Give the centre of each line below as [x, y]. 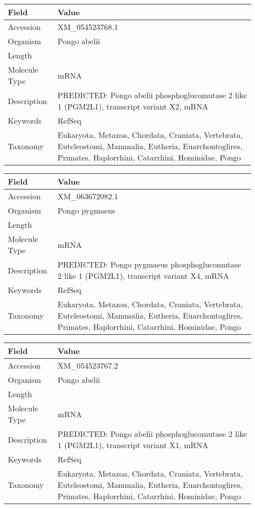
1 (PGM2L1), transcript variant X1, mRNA [133, 445]
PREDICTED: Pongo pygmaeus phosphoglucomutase [149, 264]
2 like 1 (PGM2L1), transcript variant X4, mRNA [143, 276]
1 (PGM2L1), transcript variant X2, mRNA [133, 106]
